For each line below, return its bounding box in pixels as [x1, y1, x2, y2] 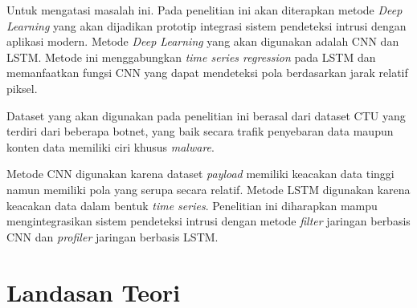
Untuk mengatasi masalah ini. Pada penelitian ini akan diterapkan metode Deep [6, 2, 403, 18]
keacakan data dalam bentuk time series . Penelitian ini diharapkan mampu [6, 197, 378, 213]
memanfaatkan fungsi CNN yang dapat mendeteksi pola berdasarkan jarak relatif [6, 64, 408, 81]
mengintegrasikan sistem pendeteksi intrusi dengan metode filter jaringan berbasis [6, 213, 411, 229]
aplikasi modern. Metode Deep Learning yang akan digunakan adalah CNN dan [6, 33, 399, 50]
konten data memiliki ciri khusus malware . [6, 138, 215, 155]
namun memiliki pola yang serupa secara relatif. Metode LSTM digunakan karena [6, 180, 411, 197]
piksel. [6, 79, 38, 96]
